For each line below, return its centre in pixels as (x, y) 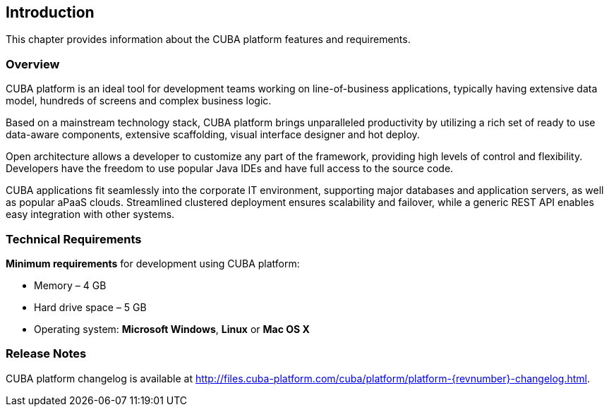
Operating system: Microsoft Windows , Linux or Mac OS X (172, 329)
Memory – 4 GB (70, 285)
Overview (33, 64)
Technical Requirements (74, 239)
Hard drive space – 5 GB (90, 307)
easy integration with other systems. (90, 214)
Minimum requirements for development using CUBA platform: (153, 263)
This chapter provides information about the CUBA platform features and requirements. (208, 40)
